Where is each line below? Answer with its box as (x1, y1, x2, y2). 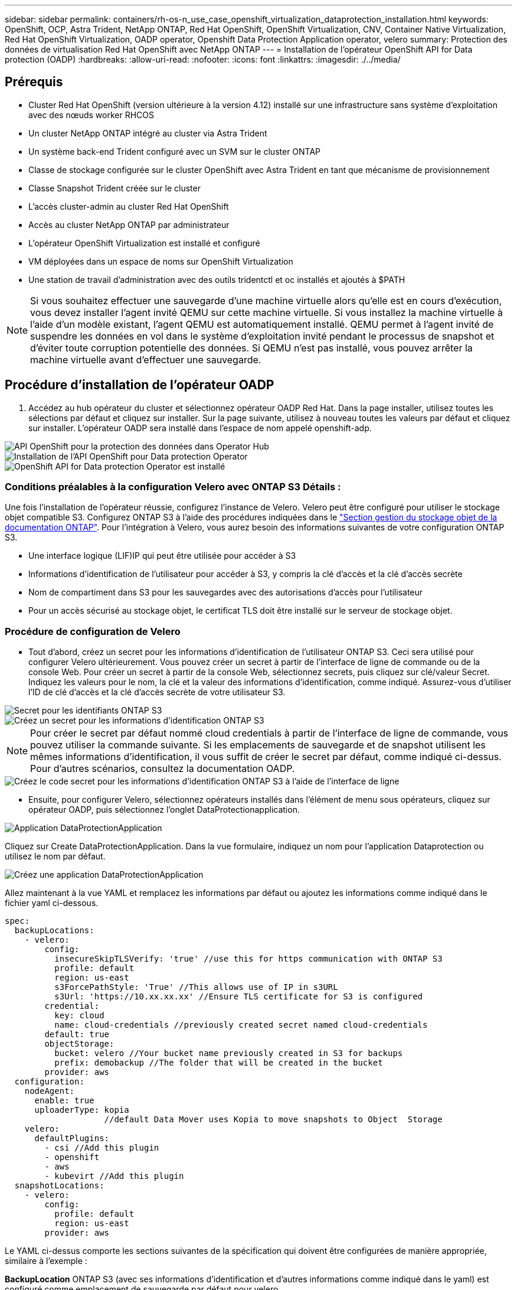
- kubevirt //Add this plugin (44, 1171, 184, 1181)
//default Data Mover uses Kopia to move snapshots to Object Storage (104, 1115, 443, 1125)
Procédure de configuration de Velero (5, 625, 181, 637)
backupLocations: (14, 926, 94, 936)
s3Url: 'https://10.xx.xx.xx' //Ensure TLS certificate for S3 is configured (54, 992, 423, 1002)
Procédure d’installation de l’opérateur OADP (5, 377, 274, 393)
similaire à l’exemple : (5, 1256, 87, 1266)
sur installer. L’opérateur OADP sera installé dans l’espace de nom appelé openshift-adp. (28, 422, 372, 433)
